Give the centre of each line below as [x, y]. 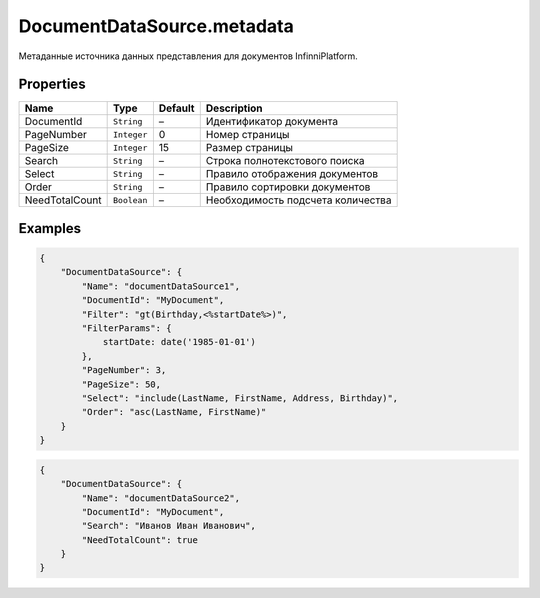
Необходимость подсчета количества [298, 200]
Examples [50, 228]
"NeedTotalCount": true [140, 539]
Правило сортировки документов [288, 187]
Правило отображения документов [292, 174]
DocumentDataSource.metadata [156, 26]
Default [176, 108]
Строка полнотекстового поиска [285, 161]
